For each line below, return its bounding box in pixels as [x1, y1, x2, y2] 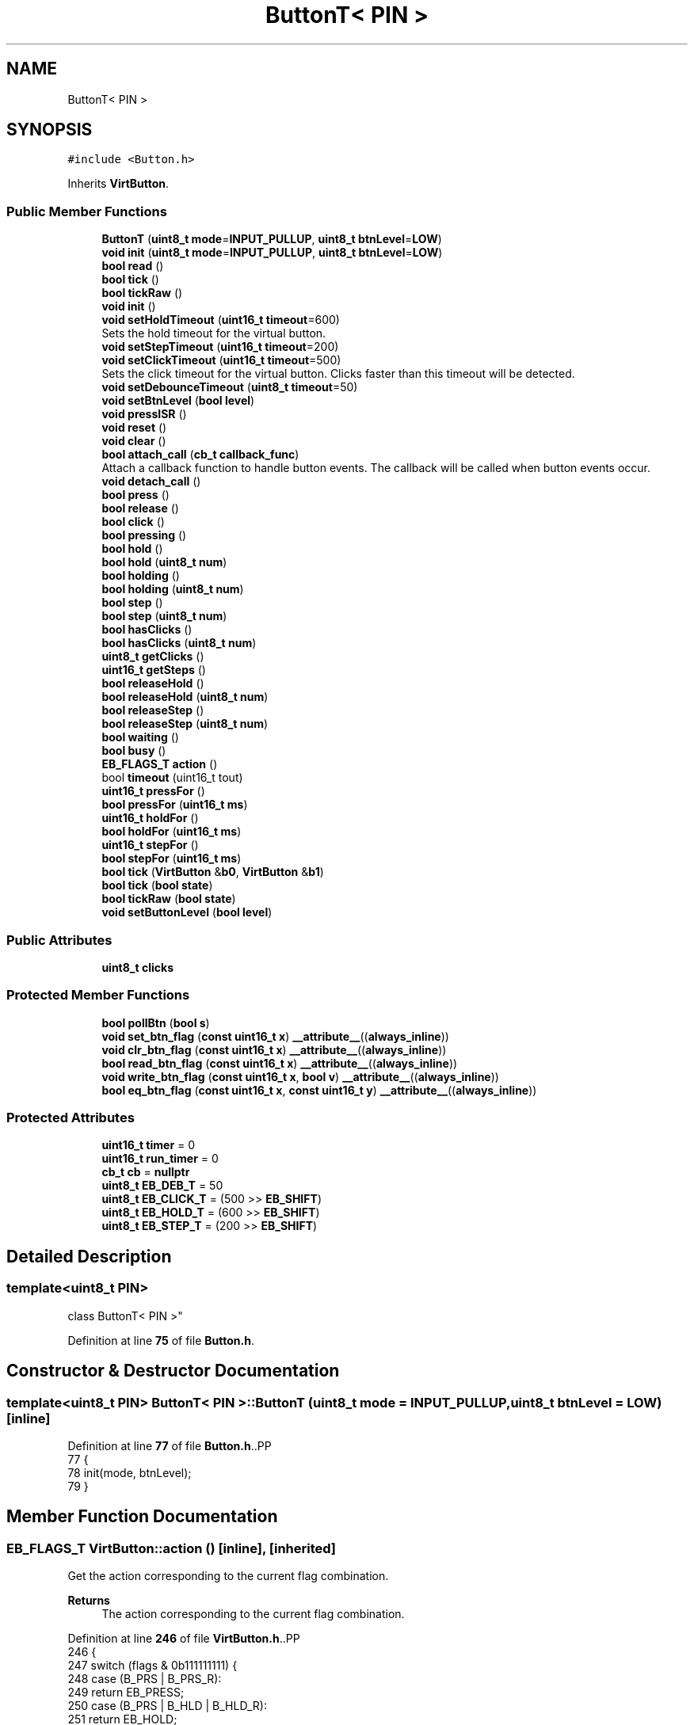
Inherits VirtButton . [67, 177, 170, 191]
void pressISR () [101, 407, 187, 421]
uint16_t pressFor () [101, 784, 205, 798]
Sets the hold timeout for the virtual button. [101, 326, 326, 341]
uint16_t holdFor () [101, 811, 199, 825]
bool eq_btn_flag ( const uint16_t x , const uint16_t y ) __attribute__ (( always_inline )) [101, 1083, 537, 1097]
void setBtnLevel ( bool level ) [101, 394, 255, 408]
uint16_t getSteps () [101, 663, 206, 677]
